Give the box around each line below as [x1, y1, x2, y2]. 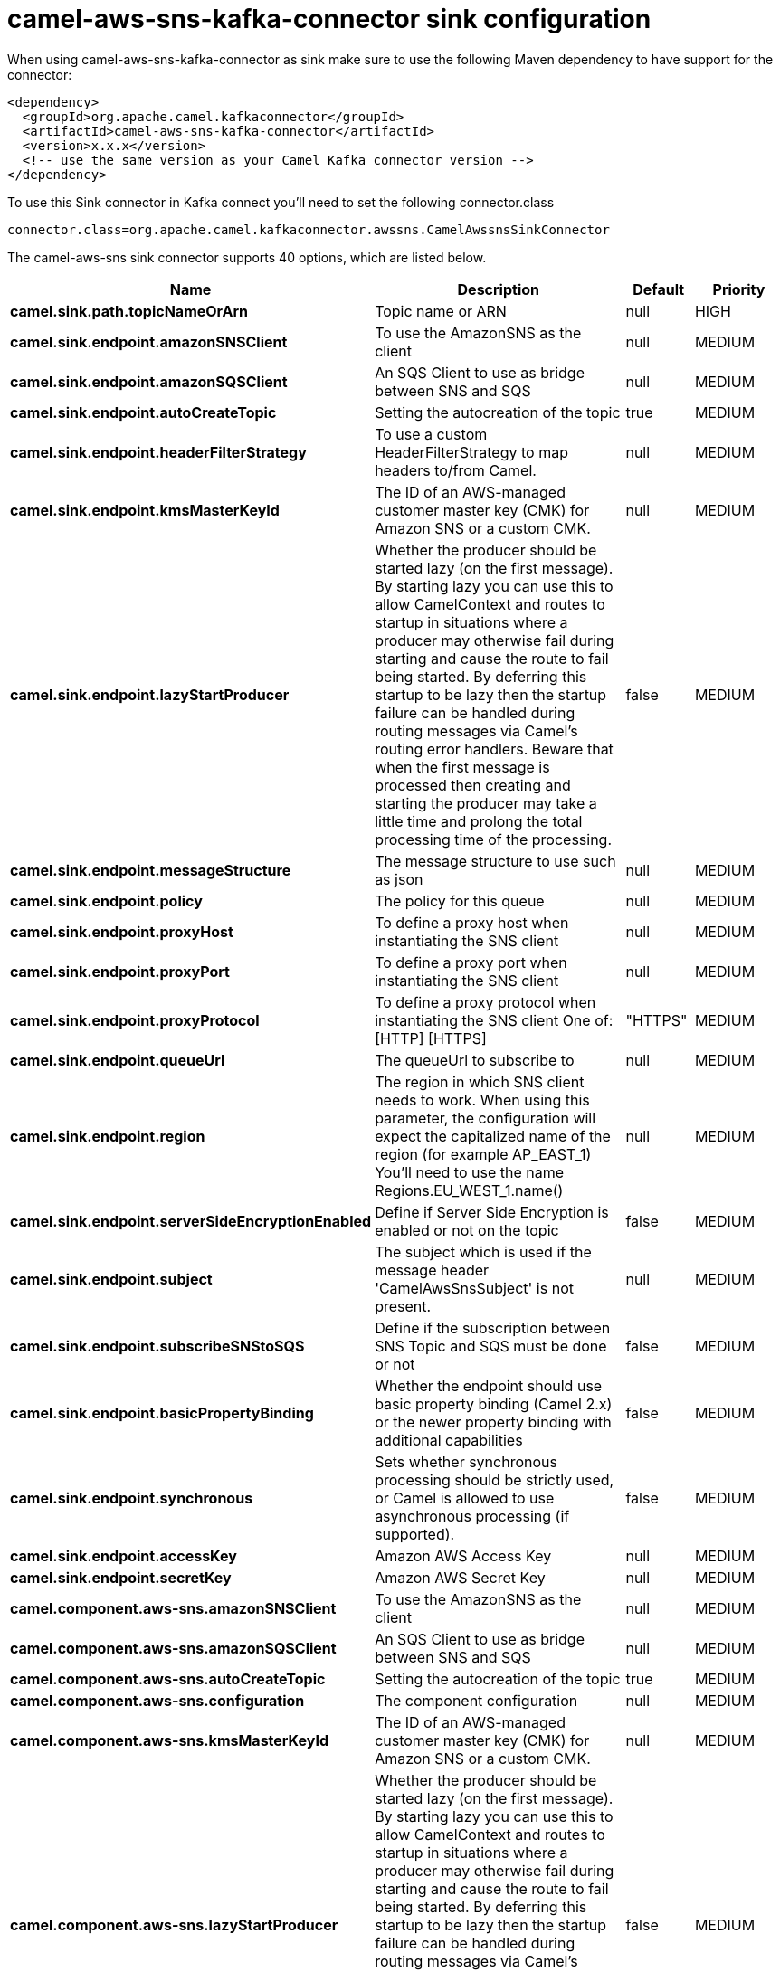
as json [375, 869, 423, 888]
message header [375, 1260, 490, 1279]
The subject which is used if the [375, 1242, 592, 1261]
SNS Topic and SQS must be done [375, 1336, 607, 1355]
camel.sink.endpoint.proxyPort [10, 962, 230, 981]
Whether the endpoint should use [375, 1376, 603, 1395]
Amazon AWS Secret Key [375, 1568, 546, 1587]
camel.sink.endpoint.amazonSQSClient [10, 372, 288, 391]
